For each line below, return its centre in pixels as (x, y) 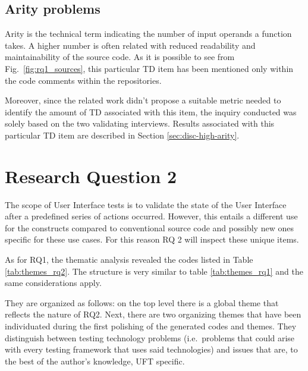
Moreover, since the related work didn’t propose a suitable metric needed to (143, 100)
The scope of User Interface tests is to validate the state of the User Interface (146, 204)
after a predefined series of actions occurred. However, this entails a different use (151, 216)
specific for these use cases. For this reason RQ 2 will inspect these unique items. (152, 239)
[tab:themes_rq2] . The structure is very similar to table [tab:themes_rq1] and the (154, 271)
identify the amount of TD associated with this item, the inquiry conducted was (151, 111)
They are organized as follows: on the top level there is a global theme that (142, 302)
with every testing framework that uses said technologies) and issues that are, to (151, 349)
